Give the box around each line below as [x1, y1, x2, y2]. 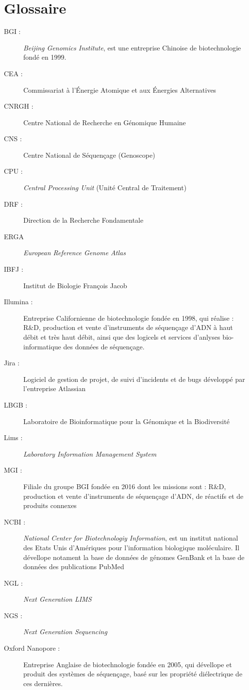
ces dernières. [23, 678, 63, 688]
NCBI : [4, 516, 26, 526]
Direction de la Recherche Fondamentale [23, 215, 144, 225]
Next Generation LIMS [23, 594, 92, 604]
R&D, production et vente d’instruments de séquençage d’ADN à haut [23, 322, 233, 332]
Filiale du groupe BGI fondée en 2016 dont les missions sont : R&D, [23, 481, 226, 491]
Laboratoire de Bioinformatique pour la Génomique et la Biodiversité [23, 416, 230, 426]
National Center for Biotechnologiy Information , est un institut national [23, 533, 238, 543]
